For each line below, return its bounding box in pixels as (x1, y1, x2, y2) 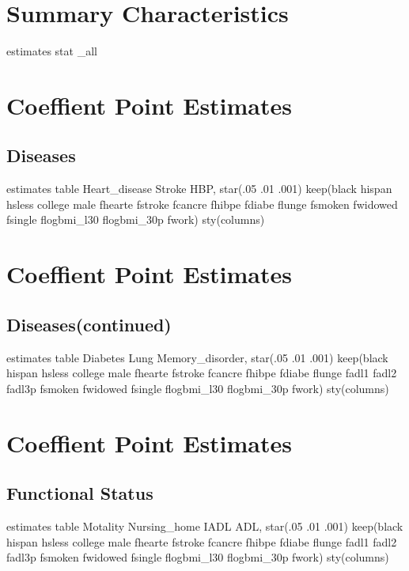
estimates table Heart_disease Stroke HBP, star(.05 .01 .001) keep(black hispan (6, 180, 392, 197)
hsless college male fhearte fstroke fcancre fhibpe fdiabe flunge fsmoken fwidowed (6, 195, 398, 212)
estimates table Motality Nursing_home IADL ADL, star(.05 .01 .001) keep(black (6, 518, 403, 535)
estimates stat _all (6, 43, 97, 59)
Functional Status (6, 481, 153, 505)
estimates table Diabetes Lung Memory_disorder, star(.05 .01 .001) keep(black (6, 349, 388, 365)
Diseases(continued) (6, 312, 172, 336)
